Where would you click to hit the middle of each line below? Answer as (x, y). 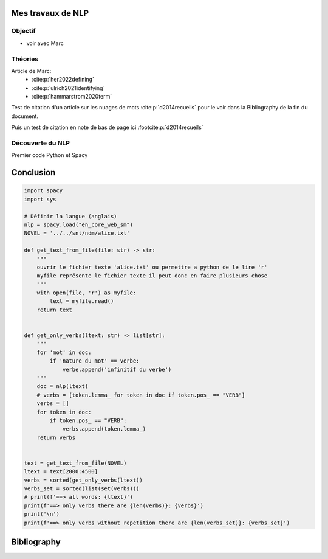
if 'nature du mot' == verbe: (94, 361)
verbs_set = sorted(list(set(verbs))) (82, 489)
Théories (25, 59)
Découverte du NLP (40, 143)
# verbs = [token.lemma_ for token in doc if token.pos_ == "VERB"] (141, 395)
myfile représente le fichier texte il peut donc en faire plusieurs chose (152, 276)
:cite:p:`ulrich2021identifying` (68, 88)
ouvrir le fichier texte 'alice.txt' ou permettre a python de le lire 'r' (152, 267)
